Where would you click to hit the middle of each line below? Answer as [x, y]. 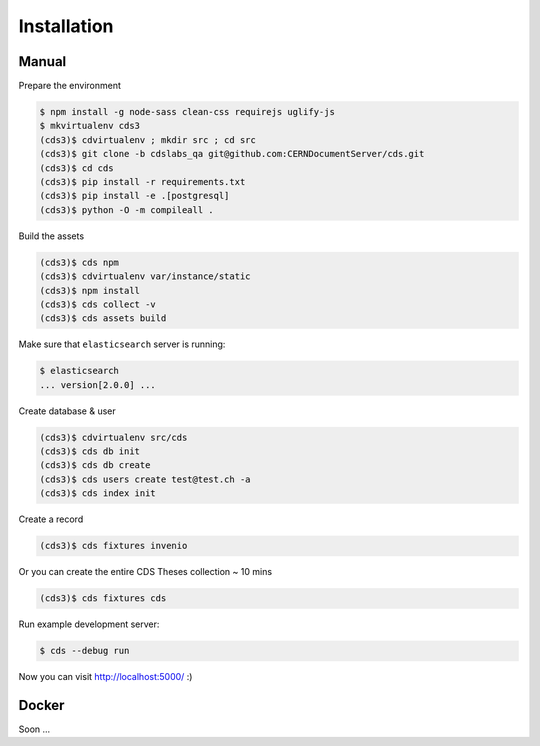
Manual [42, 61]
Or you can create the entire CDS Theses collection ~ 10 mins [145, 572]
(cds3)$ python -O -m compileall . [126, 209]
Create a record [51, 519]
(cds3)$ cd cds [76, 168]
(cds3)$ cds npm [79, 262]
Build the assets [51, 236]
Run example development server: [89, 624]
